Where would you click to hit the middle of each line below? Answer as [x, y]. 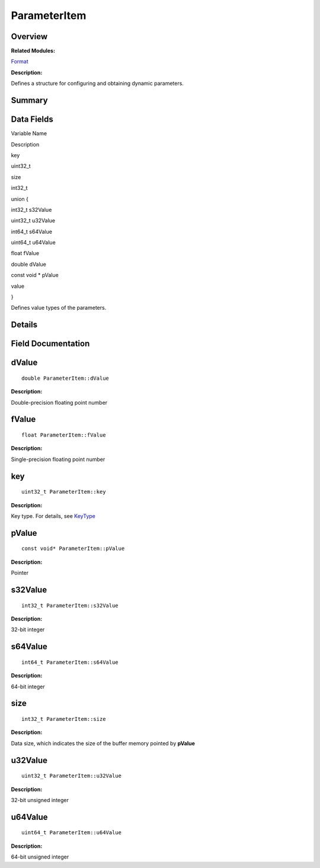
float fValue [25, 253]
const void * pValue [35, 275]
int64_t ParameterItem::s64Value [70, 662]
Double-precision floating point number [59, 402]
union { [20, 199]
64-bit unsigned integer [40, 857]
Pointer [20, 573]
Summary [29, 101]
